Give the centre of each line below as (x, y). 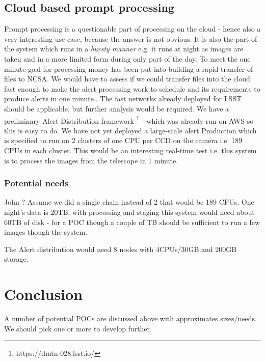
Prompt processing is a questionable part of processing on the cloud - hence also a (132, 29)
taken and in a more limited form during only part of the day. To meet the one (127, 58)
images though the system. (46, 232)
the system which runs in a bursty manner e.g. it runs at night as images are (124, 49)
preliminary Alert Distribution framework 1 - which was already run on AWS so (129, 120)
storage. (16, 259)
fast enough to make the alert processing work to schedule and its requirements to (132, 88)
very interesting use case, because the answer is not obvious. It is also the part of (131, 38)
